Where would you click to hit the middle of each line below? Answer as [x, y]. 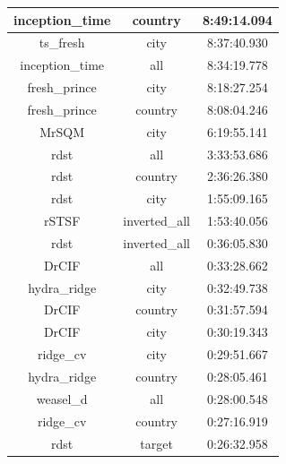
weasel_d [62, 398]
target [156, 443]
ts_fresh [62, 43]
